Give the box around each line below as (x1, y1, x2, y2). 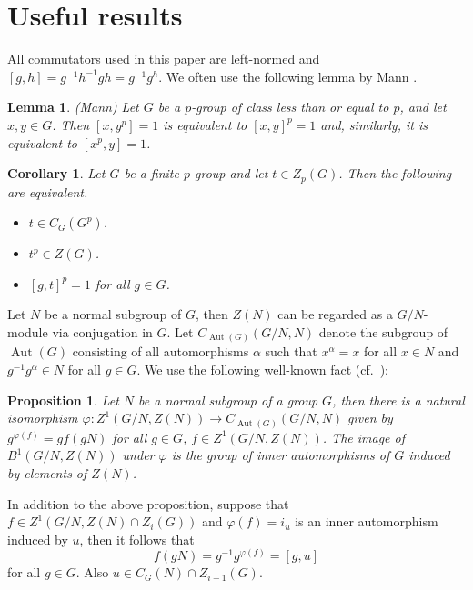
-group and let (189, 164, 268, 183)
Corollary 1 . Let (7, 164, 106, 183)
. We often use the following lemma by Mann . (158, 66, 418, 85)
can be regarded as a (277, 305, 393, 324)
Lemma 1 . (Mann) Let (7, 97, 139, 116)
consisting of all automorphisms (72, 342, 249, 361)
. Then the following (338, 164, 452, 183)
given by (347, 408, 393, 427)
